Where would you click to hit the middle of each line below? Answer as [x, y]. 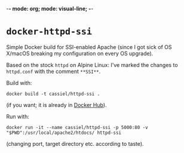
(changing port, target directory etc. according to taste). [75, 143]
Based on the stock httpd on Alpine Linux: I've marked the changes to [92, 65]
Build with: [19, 82]
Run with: [18, 117]
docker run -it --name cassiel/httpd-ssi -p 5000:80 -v [77, 127]
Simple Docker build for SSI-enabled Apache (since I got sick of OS [89, 47]
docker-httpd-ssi [49, 32]
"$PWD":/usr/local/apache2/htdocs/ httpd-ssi [64, 133]
